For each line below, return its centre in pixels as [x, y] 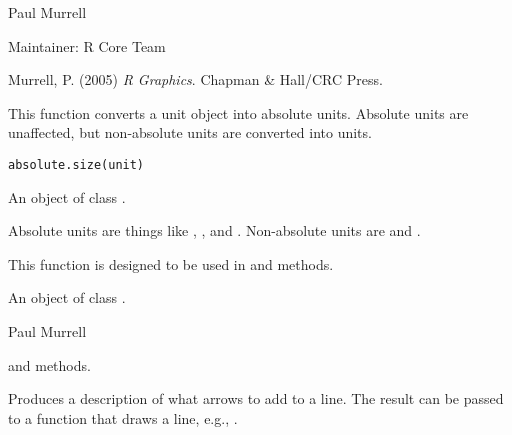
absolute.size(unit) [76, 164]
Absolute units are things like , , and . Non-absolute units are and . [214, 230]
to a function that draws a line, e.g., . [123, 417]
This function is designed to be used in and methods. [171, 263]
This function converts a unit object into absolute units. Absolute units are [238, 112]
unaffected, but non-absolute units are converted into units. [190, 132]
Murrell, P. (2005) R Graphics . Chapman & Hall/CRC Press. [195, 79]
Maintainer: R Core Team [87, 45]
